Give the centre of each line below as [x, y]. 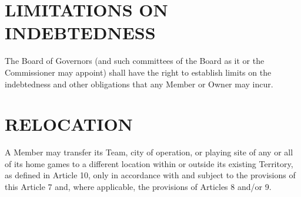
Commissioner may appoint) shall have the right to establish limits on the [138, 72]
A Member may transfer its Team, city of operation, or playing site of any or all [149, 152]
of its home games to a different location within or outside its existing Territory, [149, 163]
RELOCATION [69, 124]
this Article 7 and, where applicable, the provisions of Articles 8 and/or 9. [138, 186]
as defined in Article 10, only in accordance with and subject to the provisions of [150, 175]
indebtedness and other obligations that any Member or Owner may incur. [139, 84]
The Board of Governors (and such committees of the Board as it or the [135, 61]
